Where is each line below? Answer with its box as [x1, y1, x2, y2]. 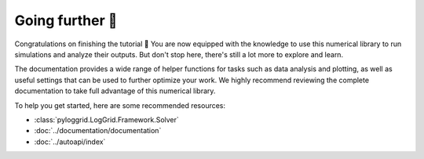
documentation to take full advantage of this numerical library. [14, 86, 216, 96]
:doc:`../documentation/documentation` [34, 126, 162, 136]
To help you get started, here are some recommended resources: [14, 100, 226, 110]
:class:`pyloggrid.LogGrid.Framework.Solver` [34, 114, 180, 125]
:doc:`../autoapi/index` [34, 137, 106, 146]
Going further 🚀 [14, 12, 118, 29]
